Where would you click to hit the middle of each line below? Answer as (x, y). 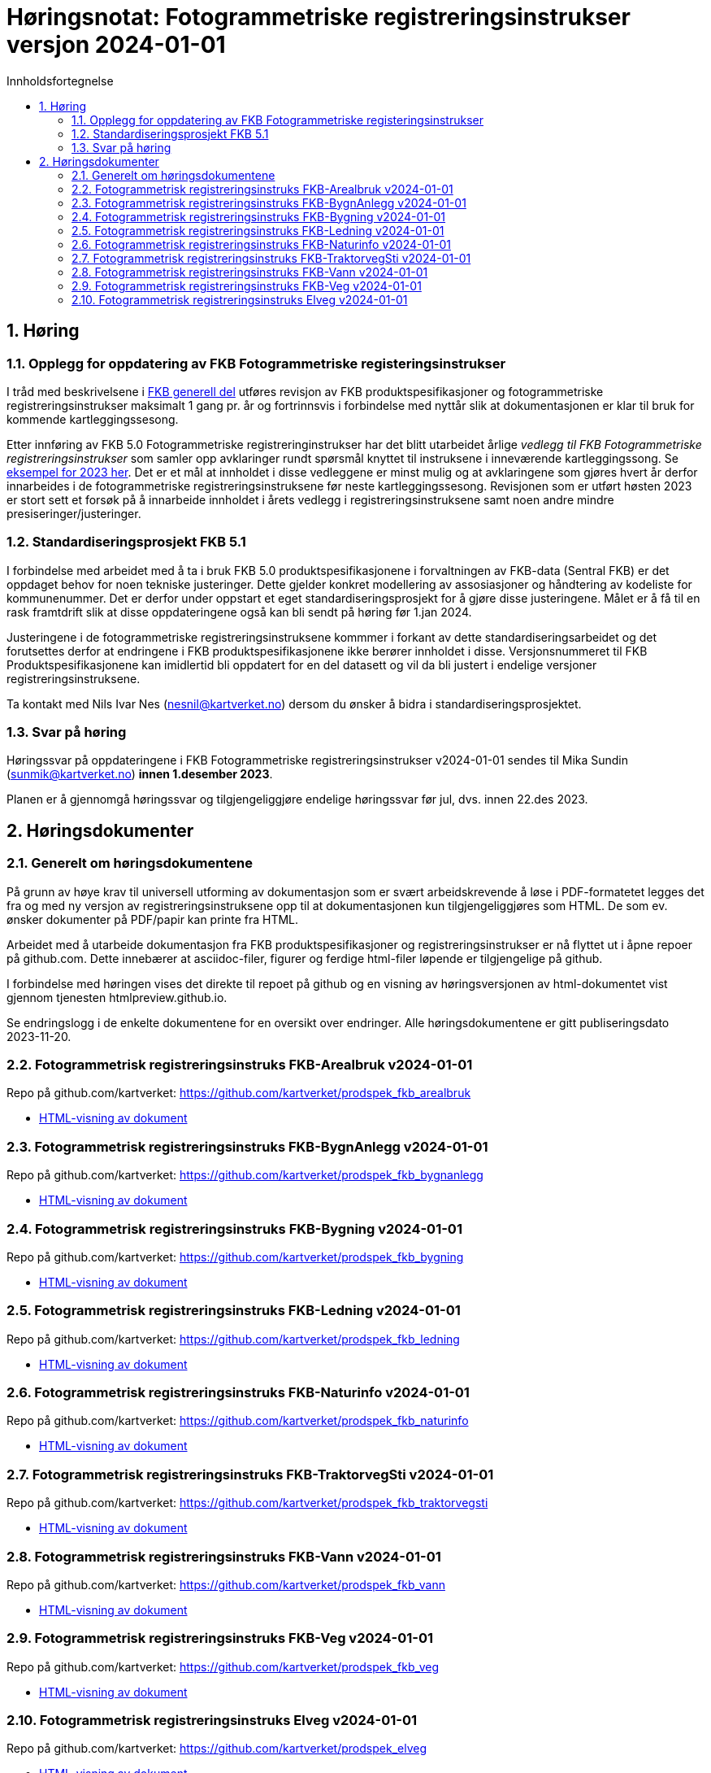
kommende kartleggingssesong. (93, 419)
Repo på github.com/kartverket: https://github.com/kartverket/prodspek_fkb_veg (223, 1666)
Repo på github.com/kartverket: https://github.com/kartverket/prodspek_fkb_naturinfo (238, 1421)
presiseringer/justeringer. (74, 513)
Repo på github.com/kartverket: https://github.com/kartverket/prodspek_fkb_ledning (233, 1339)
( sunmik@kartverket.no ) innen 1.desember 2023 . (140, 774)
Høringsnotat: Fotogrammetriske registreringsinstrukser (319, 17)
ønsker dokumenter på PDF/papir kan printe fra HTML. (153, 919)
